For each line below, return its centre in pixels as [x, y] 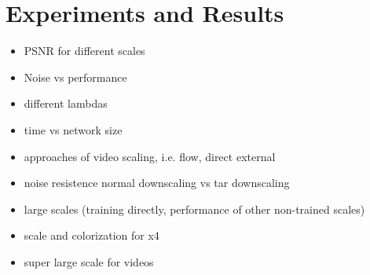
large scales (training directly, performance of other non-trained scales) [194, 209]
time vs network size [73, 129]
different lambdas [66, 103]
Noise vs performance [75, 77]
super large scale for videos [89, 261]
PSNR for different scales [84, 51]
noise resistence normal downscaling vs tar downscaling [157, 183]
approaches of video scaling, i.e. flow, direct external [150, 156]
